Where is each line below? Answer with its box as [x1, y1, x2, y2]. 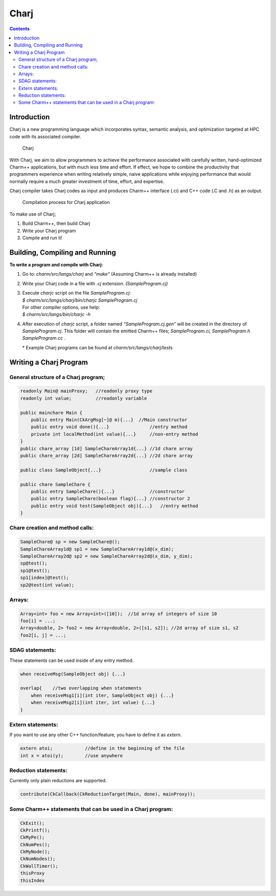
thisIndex [20, 878, 45, 883]
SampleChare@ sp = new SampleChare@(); [20, 539, 120, 545]
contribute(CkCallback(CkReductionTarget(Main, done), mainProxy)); [20, 791, 196, 797]
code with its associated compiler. [9, 133, 81, 139]
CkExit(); [20, 820, 45, 826]
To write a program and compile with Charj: [9, 261, 103, 267]
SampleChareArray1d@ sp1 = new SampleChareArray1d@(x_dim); [20, 546, 174, 552]
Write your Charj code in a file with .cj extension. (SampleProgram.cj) [22, 280, 168, 286]
